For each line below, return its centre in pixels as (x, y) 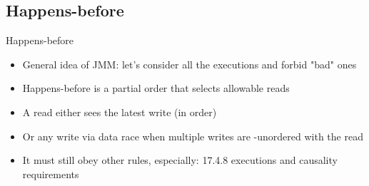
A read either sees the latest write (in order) (120, 112)
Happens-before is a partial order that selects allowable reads (156, 88)
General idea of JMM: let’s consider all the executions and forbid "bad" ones (189, 64)
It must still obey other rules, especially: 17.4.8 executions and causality (180, 160)
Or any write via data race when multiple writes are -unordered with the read (193, 136)
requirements (51, 174)
